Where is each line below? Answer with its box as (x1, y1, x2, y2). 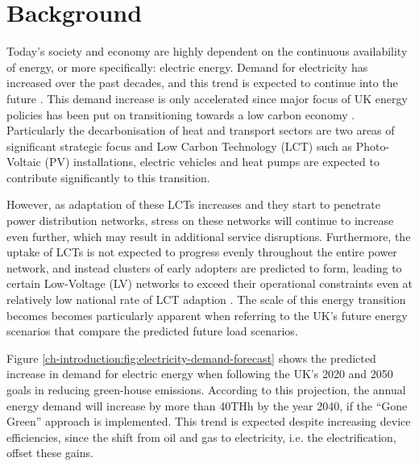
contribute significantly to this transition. (6, 169, 210, 185)
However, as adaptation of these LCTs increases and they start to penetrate (6, 196, 380, 213)
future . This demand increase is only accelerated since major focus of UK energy (6, 89, 408, 106)
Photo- (355, 137, 390, 154)
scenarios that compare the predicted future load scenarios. (6, 322, 298, 339)
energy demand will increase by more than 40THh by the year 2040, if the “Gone (6, 397, 408, 414)
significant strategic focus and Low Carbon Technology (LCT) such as (6, 137, 353, 154)
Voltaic (6, 153, 41, 170)
